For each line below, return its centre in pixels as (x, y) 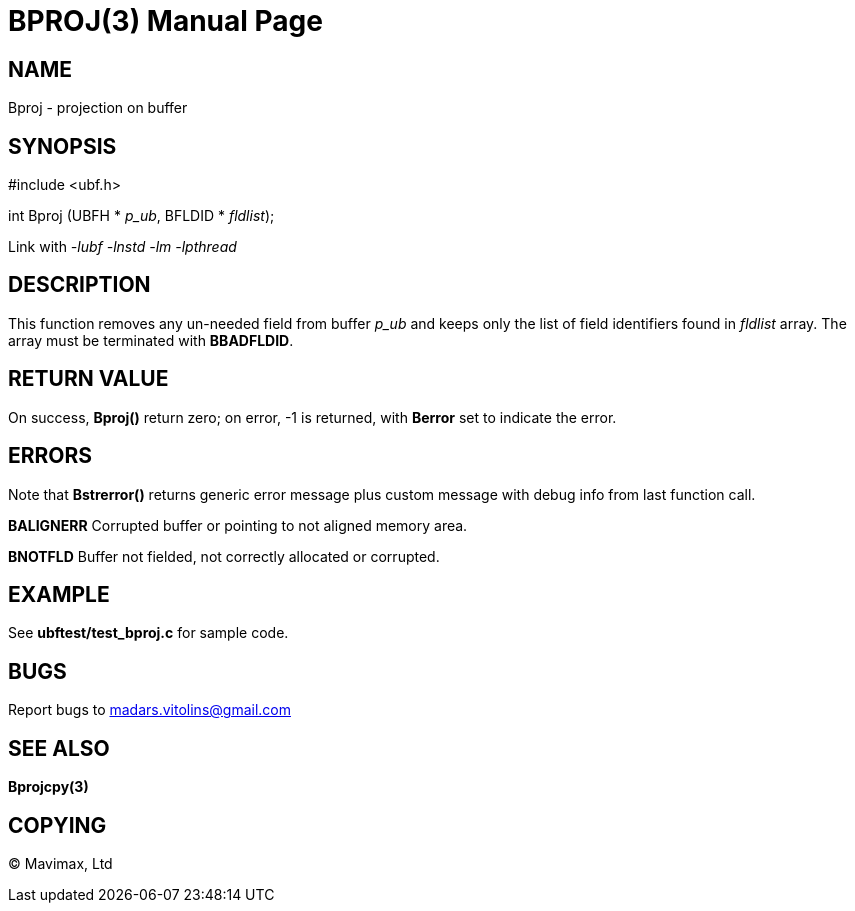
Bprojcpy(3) (48, 787)
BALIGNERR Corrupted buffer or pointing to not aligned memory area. (238, 525)
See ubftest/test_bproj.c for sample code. (148, 633)
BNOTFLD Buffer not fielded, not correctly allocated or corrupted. (224, 556)
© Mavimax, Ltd (60, 863)
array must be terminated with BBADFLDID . (151, 340)
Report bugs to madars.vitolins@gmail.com (149, 710)
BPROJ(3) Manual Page (165, 21)
